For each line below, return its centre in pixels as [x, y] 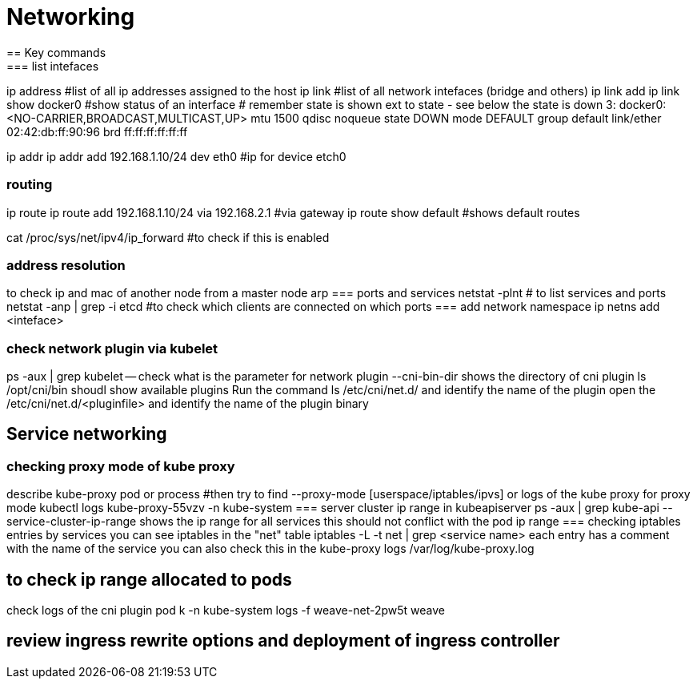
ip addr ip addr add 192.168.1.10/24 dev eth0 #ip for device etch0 [176, 156]
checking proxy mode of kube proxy [121, 466]
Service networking [87, 434]
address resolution [66, 265]
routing [30, 185]
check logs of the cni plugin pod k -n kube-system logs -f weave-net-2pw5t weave [226, 610]
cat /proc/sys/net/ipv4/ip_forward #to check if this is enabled [168, 237]
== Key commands [56, 52]
